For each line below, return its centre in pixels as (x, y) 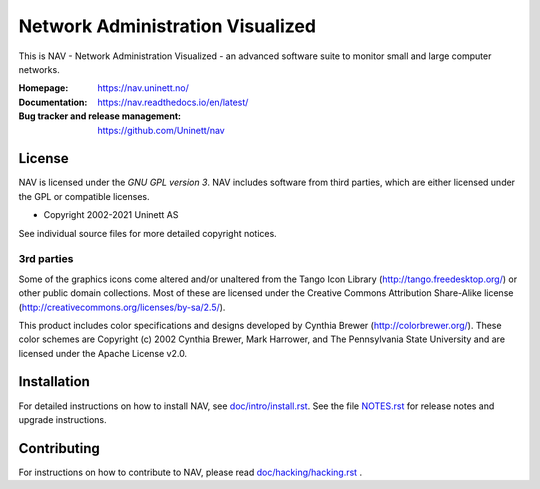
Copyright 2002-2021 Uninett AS (111, 215)
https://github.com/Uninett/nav (161, 130)
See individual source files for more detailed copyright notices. (147, 233)
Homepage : (43, 88)
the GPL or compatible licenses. (84, 196)
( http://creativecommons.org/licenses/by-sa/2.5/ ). (122, 307)
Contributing (59, 448)
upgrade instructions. (62, 419)
